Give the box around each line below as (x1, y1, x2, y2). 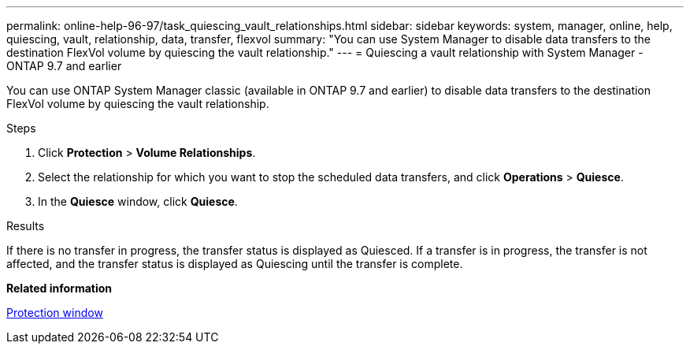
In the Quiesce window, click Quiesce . (38, 195, 238, 208)
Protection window (6, 306, 103, 319)
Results (6, 219, 45, 233)
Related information (6, 281, 113, 295)
